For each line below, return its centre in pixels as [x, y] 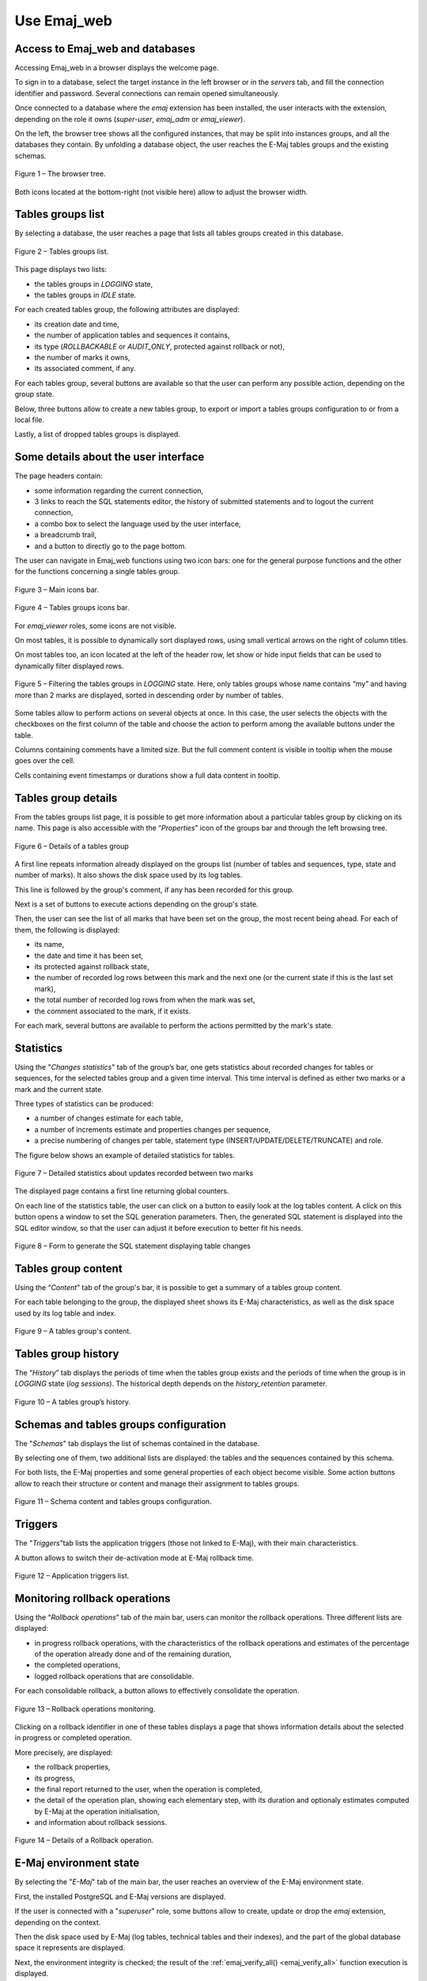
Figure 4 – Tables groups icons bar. [72, 608]
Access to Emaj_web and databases [105, 49]
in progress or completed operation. [73, 1738]
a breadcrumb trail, [65, 535]
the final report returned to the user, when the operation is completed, [148, 1789]
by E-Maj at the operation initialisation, [97, 1811]
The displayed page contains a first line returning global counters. [122, 1191]
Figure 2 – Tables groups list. [62, 251]
